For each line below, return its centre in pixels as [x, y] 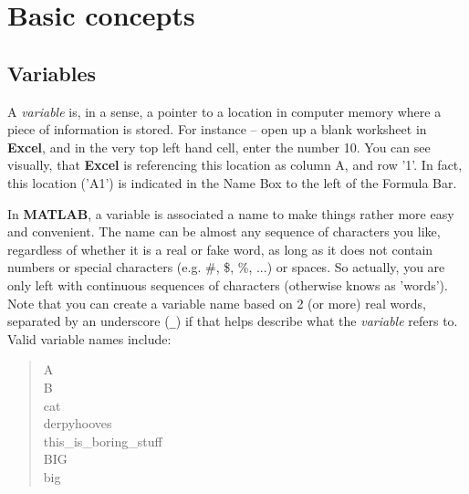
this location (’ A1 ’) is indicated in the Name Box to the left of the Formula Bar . [232, 182]
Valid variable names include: [89, 338]
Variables [52, 73]
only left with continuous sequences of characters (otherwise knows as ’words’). [228, 284]
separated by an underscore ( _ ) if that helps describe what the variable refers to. [233, 321]
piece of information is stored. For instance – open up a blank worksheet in [217, 129]
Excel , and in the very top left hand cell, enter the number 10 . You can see [219, 147]
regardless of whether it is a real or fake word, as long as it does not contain [220, 249]
